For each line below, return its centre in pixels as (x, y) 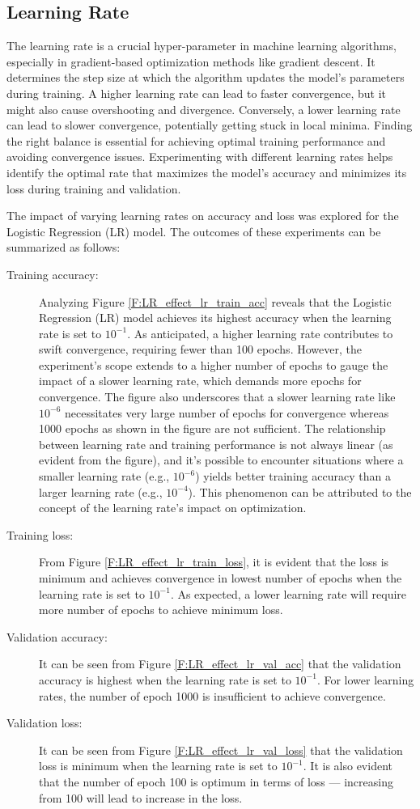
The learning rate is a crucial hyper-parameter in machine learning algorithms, (202, 46)
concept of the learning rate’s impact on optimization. (173, 508)
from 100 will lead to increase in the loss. (141, 797)
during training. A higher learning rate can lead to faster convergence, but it (196, 93)
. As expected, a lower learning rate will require (288, 593)
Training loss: (40, 534)
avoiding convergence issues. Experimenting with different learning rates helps (200, 157)
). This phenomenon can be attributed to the (300, 491)
